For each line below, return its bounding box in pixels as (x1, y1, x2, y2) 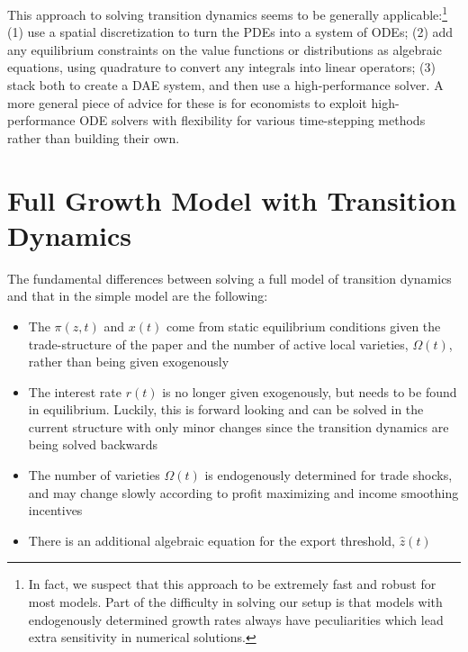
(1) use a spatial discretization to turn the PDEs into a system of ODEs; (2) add (7, 23, 454, 41)
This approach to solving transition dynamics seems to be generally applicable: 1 (7, 3, 448, 23)
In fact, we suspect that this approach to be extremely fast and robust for (28, 575, 436, 593)
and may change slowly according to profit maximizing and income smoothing (28, 483, 459, 502)
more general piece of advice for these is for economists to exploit (7, 93, 367, 112)
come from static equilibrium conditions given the (166, 316, 441, 335)
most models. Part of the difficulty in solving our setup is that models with (28, 593, 443, 611)
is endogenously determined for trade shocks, (204, 466, 453, 484)
